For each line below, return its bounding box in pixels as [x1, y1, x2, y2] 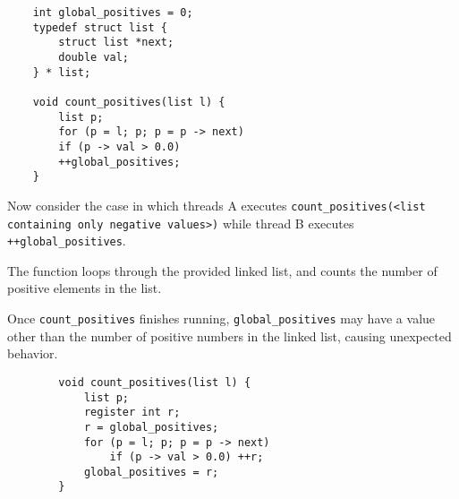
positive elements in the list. [7, 279, 162, 297]
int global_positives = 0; [32, 6, 193, 19]
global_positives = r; [83, 465, 219, 478]
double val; [58, 50, 130, 64]
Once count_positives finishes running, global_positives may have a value [7, 309, 436, 328]
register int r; [83, 406, 181, 419]
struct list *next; [58, 36, 174, 49]
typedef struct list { [32, 21, 167, 34]
